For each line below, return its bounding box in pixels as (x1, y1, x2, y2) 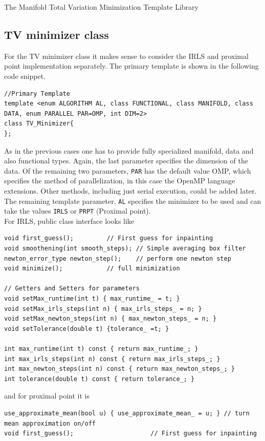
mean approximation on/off (4, 419, 96, 427)
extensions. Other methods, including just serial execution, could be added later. (4, 185, 257, 196)
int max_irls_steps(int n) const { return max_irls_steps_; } (4, 355, 220, 363)
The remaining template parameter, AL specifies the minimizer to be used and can (4, 195, 261, 206)
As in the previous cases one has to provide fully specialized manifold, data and (4, 145, 254, 156)
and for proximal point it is (4, 390, 90, 401)
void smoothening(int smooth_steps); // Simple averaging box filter (4, 245, 246, 253)
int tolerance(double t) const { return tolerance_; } (4, 375, 195, 383)
